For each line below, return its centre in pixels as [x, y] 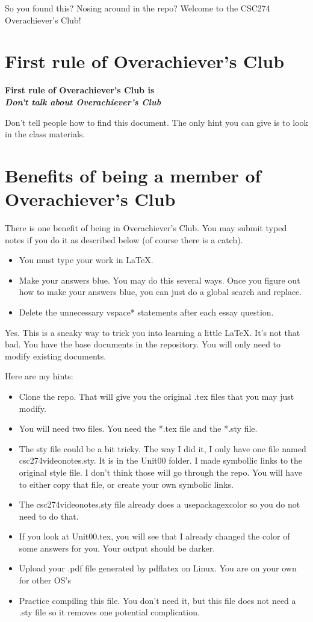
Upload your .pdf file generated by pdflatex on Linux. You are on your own [158, 568]
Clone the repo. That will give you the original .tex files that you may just [156, 396]
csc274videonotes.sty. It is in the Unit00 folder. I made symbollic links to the [161, 460]
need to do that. [49, 516]
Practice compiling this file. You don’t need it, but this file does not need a [157, 600]
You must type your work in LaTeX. [86, 260]
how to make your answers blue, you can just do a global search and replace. [160, 292]
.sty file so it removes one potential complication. [109, 612]
